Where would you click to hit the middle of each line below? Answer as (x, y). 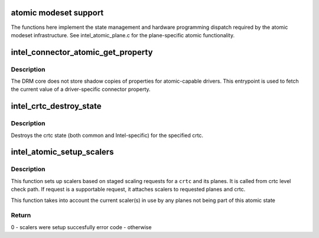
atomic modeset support (57, 13)
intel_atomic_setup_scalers (62, 152)
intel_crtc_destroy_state (56, 106)
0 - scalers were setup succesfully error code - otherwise (81, 227)
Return (21, 216)
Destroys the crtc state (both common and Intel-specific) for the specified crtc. (107, 135)
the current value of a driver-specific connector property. (81, 89)
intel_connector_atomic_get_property (82, 52)
